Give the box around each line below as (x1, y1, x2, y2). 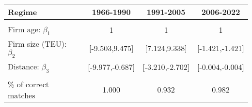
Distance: (8, 61, 39, 72)
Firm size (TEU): (8, 38, 67, 50)
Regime (8, 6, 37, 17)
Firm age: (8, 24, 41, 35)
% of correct (8, 78, 49, 90)
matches (8, 89, 35, 101)
